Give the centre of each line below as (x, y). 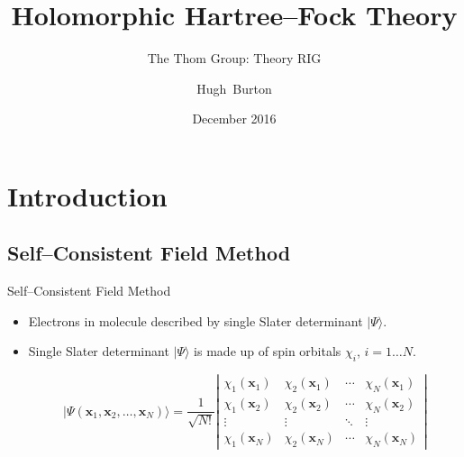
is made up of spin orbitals (268, 351)
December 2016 (234, 119)
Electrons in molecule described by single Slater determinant (196, 320)
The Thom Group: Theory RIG (234, 58)
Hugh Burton (234, 88)
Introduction (87, 195)
